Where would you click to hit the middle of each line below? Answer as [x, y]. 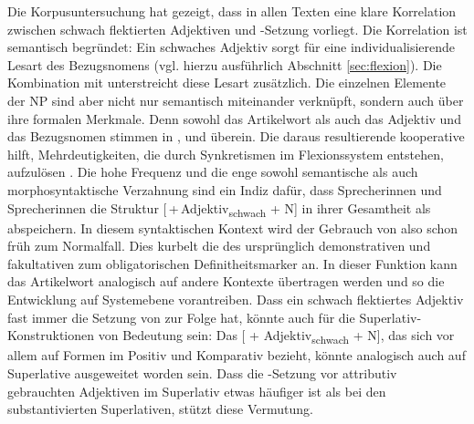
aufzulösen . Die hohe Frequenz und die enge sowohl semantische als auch [213, 172]
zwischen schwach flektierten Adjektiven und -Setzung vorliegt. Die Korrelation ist [237, 29]
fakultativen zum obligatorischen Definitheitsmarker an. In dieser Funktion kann [232, 263]
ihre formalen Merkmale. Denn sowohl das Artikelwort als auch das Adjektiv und [234, 118]
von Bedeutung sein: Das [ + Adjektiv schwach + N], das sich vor [276, 336]
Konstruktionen [51, 335]
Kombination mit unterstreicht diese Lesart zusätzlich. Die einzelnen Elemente [227, 83]
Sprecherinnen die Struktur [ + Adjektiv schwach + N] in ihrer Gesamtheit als [219, 209]
